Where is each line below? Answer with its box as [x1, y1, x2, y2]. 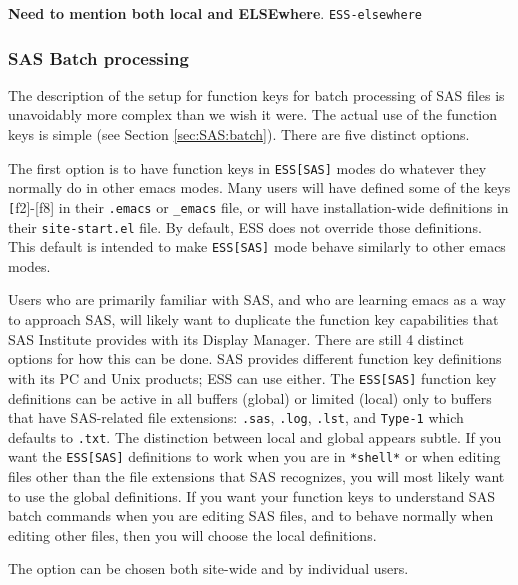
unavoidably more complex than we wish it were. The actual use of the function [8, 104, 498, 125]
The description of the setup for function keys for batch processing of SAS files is [8, 84, 505, 105]
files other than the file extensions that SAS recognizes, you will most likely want [8, 466, 505, 487]
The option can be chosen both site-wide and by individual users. [8, 558, 409, 579]
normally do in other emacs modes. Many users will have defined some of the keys [8, 177, 511, 198]
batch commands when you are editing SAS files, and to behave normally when [8, 505, 494, 526]
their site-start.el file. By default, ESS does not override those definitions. [8, 216, 482, 237]
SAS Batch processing [8, 45, 189, 70]
